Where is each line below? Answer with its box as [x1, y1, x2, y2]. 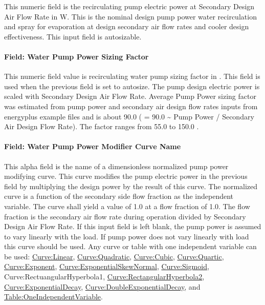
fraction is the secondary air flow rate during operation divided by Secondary [4, 211, 246, 221]
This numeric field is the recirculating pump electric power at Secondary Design [4, 1, 255, 11]
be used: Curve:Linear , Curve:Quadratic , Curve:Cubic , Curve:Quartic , [4, 251, 224, 261]
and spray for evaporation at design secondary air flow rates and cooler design [4, 21, 249, 32]
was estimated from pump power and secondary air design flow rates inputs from [4, 100, 258, 111]
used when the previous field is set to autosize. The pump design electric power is [4, 80, 260, 91]
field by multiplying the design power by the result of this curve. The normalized [4, 180, 258, 191]
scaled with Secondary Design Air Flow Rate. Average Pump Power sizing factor [4, 91, 256, 101]
